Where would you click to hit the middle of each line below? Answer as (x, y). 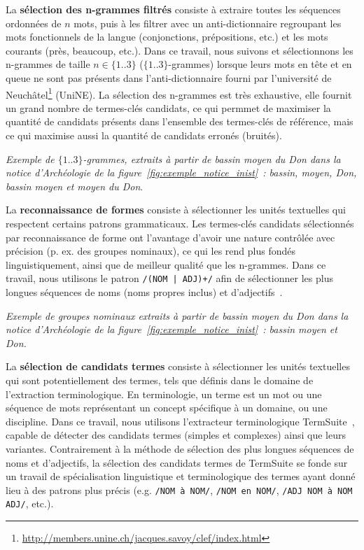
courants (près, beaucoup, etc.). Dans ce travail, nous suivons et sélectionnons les (180, 50)
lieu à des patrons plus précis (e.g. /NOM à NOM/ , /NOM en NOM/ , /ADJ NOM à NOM (179, 489)
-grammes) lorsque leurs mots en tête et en (260, 64)
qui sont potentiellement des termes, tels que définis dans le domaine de (160, 380)
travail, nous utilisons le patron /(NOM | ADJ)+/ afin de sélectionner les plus (169, 278)
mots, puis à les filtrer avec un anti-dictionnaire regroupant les (208, 23)
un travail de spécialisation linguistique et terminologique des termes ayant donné (181, 476)
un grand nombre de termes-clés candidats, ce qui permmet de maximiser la (168, 107)
